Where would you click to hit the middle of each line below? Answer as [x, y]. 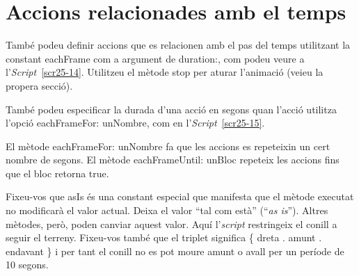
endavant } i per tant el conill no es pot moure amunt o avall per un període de [175, 251]
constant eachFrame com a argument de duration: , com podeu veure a [155, 58]
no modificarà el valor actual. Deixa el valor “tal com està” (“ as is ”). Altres [167, 210]
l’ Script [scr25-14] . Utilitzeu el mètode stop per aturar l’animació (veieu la [165, 72]
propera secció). [39, 85]
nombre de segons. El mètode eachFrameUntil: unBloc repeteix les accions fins [173, 160]
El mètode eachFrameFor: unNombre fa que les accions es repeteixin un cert [168, 146]
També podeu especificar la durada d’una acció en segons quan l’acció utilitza [171, 109]
